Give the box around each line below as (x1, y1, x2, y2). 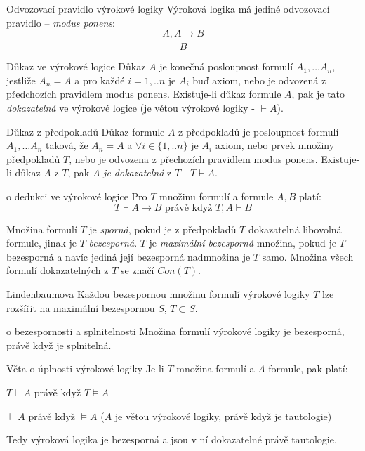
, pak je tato (291, 86, 345, 101)
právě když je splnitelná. (6, 337, 112, 352)
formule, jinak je (6, 235, 77, 250)
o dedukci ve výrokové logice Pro (6, 189, 147, 203)
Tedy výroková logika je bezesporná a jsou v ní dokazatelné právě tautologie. (6, 432, 337, 447)
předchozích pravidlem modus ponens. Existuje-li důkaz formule (6, 86, 281, 101)
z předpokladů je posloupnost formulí (178, 124, 339, 138)
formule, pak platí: (268, 361, 348, 376)
